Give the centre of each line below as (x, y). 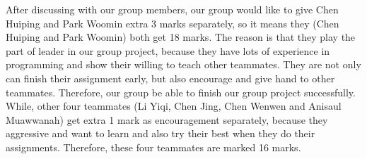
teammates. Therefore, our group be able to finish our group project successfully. (181, 92)
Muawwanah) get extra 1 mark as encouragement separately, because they (167, 119)
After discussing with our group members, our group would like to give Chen (172, 9)
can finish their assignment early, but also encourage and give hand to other (170, 78)
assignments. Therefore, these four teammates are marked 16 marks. (153, 147)
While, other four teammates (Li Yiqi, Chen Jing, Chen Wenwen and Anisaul (174, 106)
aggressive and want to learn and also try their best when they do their (161, 133)
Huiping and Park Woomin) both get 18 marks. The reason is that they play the (181, 37)
